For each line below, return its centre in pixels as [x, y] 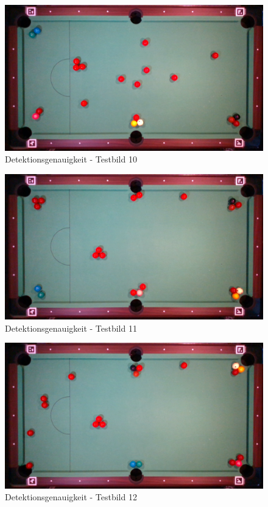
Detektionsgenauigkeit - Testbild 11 [71, 328]
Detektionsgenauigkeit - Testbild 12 [71, 497]
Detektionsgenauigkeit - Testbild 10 [71, 159]
